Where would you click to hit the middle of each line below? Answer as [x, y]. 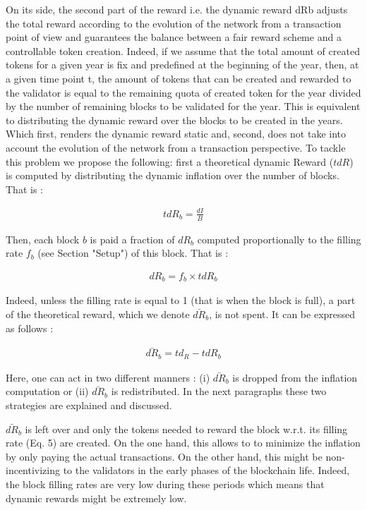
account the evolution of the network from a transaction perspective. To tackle [176, 147]
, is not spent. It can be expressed [282, 314]
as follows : [30, 328]
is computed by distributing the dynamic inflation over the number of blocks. [173, 175]
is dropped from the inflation [295, 377]
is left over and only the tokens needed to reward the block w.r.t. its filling [186, 429]
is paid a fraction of [132, 239]
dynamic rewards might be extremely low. [96, 498]
